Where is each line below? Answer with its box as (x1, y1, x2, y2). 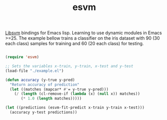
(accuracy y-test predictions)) (10, 110, 78, 115)
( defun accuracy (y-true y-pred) (5, 77, 75, 82)
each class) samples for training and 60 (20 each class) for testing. (5, 41, 144, 47)
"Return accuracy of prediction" (10, 82, 80, 87)
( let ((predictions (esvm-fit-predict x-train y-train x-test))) (5, 105, 144, 110)
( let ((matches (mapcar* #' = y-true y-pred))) (10, 87, 109, 92)
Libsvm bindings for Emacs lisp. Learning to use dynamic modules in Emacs (5, 30, 162, 36)
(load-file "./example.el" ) (5, 68, 64, 73)
